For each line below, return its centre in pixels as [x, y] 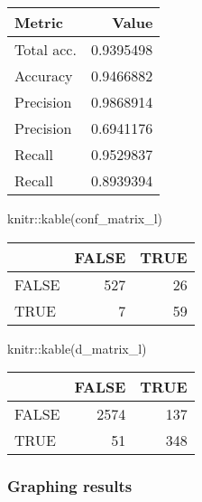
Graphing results [70, 486]
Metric [39, 22]
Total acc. [46, 49]
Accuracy [44, 76]
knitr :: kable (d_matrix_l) [77, 348]
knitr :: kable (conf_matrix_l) [85, 218]
